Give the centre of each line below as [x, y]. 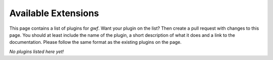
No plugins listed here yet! [37, 51]
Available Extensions [54, 13]
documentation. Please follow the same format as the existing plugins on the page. [96, 42]
